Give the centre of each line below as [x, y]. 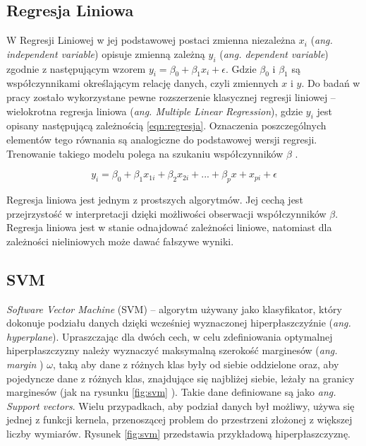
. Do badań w [331, 83]
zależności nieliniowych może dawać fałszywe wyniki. [120, 241]
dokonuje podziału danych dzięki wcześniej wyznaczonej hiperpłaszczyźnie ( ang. [179, 323]
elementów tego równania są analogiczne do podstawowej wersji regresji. [162, 139]
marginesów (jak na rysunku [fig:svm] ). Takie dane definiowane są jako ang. [171, 392]
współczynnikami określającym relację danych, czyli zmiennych [142, 83]
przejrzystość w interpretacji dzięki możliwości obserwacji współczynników [166, 213]
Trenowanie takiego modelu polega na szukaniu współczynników [145, 153]
